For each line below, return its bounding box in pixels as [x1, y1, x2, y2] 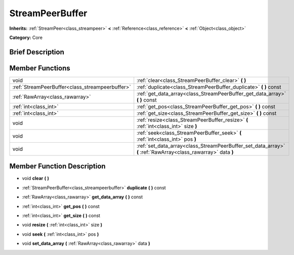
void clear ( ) [22, 175, 49, 182]
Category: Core [9, 34, 43, 40]
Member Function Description [9, 162, 106, 171]
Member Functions [9, 64, 70, 72]
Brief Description [9, 48, 64, 56]
